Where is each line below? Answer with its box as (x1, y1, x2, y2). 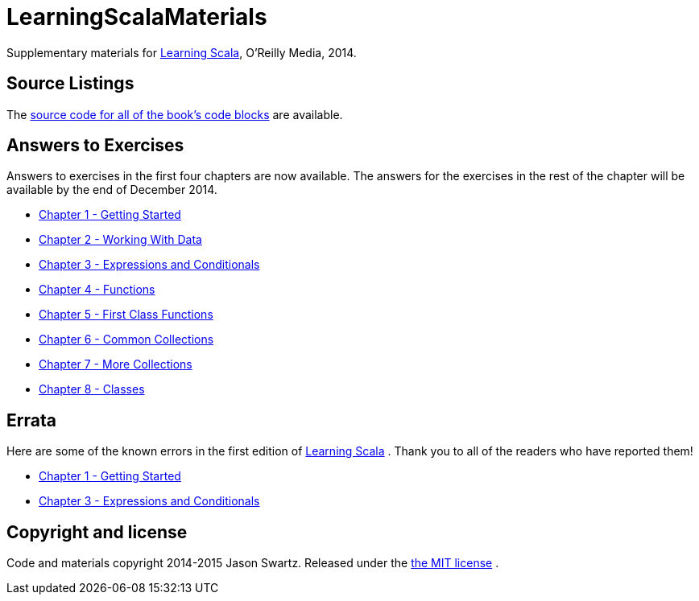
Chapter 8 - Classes (39, 382, 145, 397)
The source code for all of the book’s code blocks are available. (6, 107, 343, 121)
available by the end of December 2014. (6, 183, 217, 197)
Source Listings (6, 73, 134, 94)
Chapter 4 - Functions (39, 282, 155, 297)
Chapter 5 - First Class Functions (39, 307, 213, 322)
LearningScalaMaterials (6, 3, 267, 31)
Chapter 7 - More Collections (39, 357, 192, 372)
